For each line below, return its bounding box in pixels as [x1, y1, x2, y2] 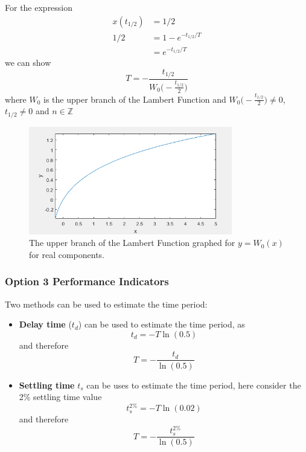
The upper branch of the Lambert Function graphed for [29, 236, 235, 249]
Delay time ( [19, 318, 72, 331]
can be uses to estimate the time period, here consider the [86, 378, 301, 391]
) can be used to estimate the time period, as [78, 318, 245, 331]
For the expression [5, 1, 73, 13]
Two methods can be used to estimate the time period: [5, 297, 208, 310]
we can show [5, 56, 51, 68]
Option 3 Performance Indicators [5, 274, 169, 289]
